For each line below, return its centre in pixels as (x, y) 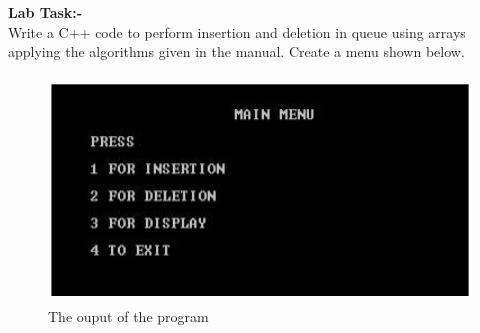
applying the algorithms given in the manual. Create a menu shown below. (236, 51)
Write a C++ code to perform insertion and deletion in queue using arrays (237, 31)
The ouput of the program (128, 316)
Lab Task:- (45, 12)
